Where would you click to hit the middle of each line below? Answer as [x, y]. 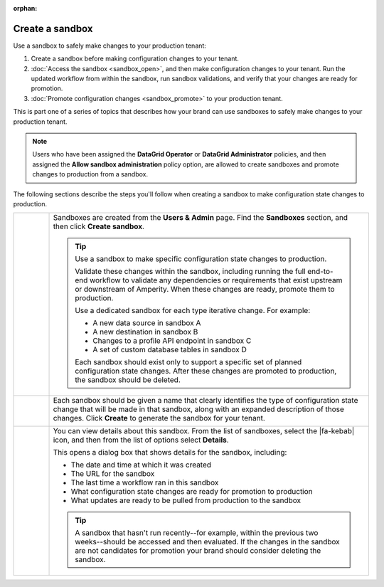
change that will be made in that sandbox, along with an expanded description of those [199, 409]
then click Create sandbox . [99, 226]
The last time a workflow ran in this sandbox [145, 482]
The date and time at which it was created [141, 465]
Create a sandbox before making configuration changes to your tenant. [135, 59]
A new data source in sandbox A [147, 323]
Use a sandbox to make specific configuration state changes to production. [201, 259]
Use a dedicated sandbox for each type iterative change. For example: [193, 311]
